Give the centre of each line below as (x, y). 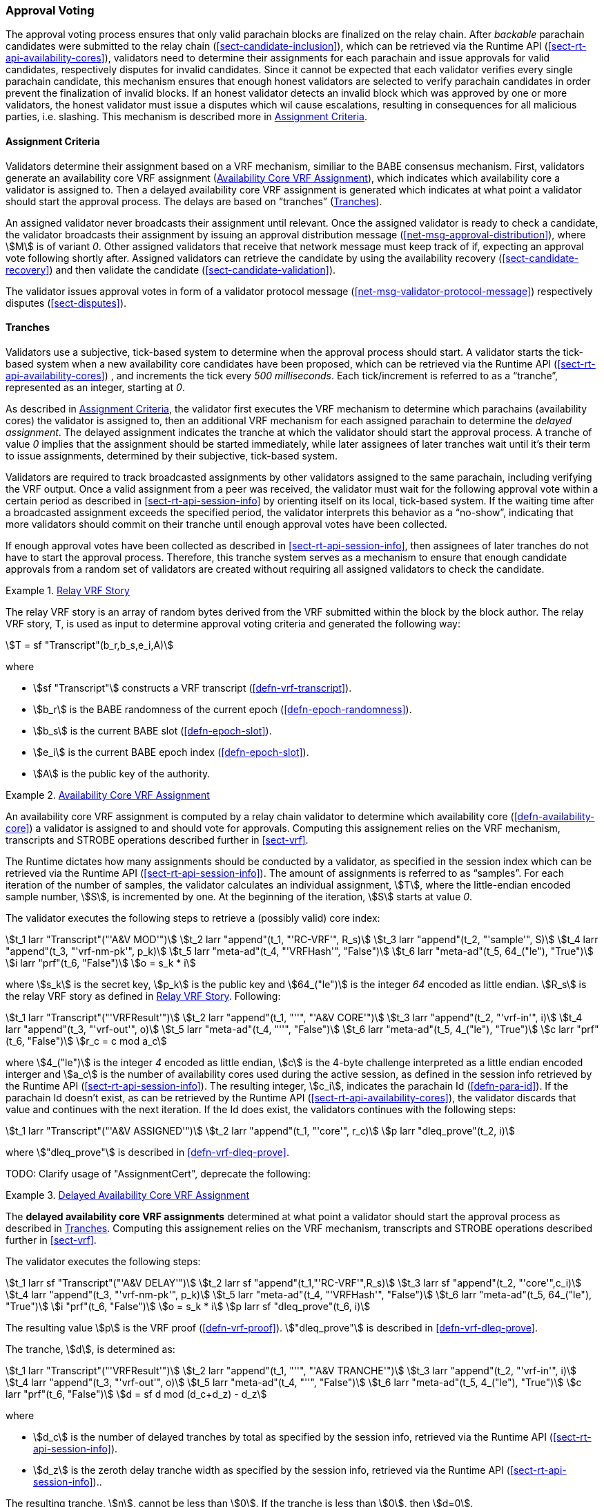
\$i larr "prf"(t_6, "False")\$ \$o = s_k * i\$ (101, 963)
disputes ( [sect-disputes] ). (66, 303)
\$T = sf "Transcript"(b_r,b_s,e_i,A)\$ (90, 645)
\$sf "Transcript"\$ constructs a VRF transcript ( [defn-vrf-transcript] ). (193, 688)
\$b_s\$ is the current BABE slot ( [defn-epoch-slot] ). (153, 730)
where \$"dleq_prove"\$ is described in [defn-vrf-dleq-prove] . (147, 1152)
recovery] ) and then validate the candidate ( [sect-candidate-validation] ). (171, 269)
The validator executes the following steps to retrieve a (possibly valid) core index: (193, 918)
